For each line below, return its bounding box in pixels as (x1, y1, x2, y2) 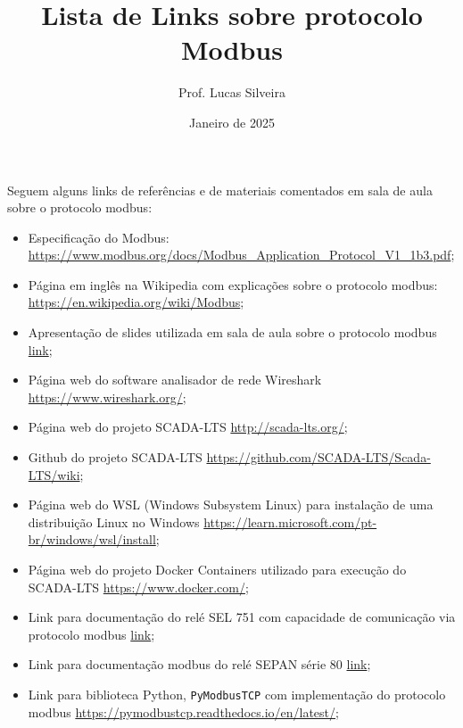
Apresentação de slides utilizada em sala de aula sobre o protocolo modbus (28, 323, 437, 342)
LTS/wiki (28, 465, 80, 484)
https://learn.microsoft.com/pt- (203, 512, 377, 531)
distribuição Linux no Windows (28, 512, 200, 531)
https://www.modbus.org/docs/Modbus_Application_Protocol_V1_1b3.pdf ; (28, 245, 455, 264)
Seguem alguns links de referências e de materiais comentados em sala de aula (7, 180, 433, 199)
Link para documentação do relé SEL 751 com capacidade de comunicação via (28, 608, 456, 626)
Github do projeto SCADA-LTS (28, 448, 203, 467)
